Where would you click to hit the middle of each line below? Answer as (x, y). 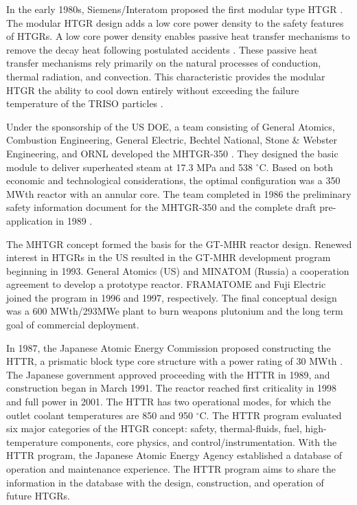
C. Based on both (296, 167)
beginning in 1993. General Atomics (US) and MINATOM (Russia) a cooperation (178, 270)
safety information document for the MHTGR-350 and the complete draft (161, 207)
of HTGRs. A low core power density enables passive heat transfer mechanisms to (178, 36)
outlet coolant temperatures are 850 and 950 (100, 415)
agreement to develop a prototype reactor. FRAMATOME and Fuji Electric (166, 284)
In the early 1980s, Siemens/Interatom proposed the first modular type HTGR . (175, 9)
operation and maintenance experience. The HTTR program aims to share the (171, 469)
